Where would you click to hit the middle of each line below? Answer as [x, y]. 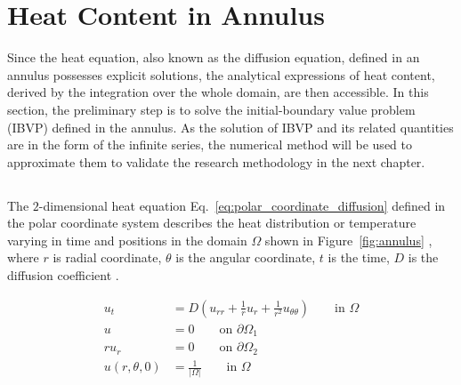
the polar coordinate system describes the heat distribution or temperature [212, 223]
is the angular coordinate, [246, 257]
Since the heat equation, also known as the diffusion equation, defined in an [214, 57]
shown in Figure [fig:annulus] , [348, 240]
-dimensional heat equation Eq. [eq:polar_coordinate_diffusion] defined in [242, 205]
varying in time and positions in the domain [127, 240]
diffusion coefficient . [63, 275]
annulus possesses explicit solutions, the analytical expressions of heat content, [221, 74]
